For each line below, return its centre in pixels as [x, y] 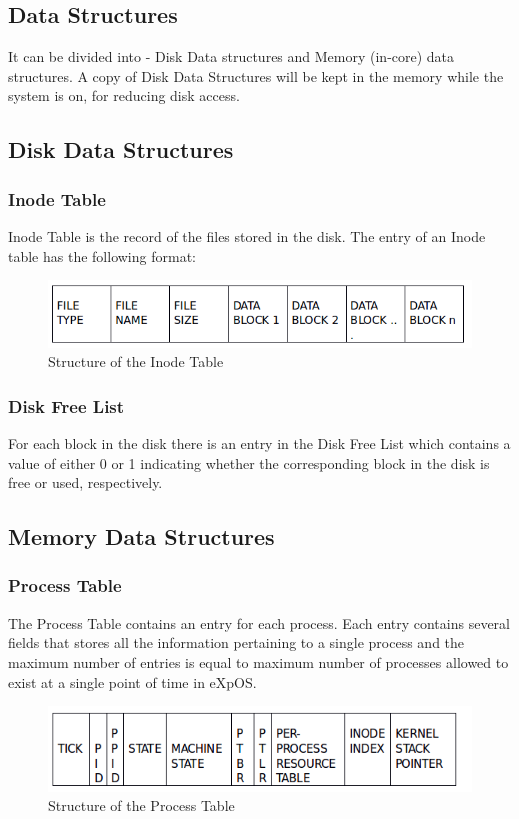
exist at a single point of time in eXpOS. [132, 681]
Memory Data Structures [141, 536]
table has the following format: [102, 255]
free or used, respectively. [85, 482]
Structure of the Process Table [141, 805]
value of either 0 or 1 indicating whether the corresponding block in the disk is [249, 462]
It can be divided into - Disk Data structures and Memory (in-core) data [231, 56]
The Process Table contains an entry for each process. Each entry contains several [259, 622]
